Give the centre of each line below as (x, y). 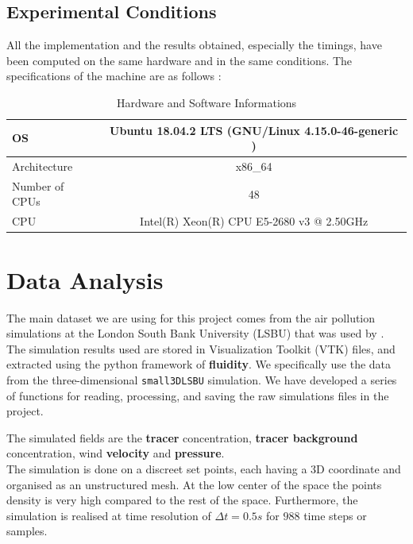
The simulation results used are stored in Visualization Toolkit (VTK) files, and (201, 348)
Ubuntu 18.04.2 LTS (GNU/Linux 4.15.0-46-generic (254, 130)
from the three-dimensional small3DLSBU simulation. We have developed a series (202, 379)
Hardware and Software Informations (206, 102)
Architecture (42, 166)
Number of (38, 185)
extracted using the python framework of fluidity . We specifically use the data (199, 364)
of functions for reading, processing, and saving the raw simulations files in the (198, 395)
